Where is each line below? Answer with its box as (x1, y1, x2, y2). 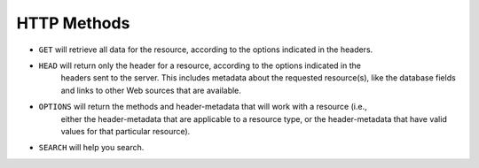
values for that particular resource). (60, 126, 191, 136)
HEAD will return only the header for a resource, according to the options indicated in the (38, 60, 361, 71)
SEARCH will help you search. (38, 142, 145, 153)
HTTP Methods (16, 13, 130, 33)
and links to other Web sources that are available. (60, 85, 241, 95)
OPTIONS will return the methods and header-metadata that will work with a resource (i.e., (38, 102, 367, 112)
